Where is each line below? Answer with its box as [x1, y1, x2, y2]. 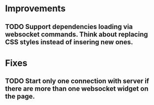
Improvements [5, 3, 66, 14]
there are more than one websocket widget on [5, 84, 149, 93]
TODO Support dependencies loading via [5, 23, 133, 31]
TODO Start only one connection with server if [5, 77, 150, 85]
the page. [5, 92, 35, 101]
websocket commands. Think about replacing [5, 30, 148, 38]
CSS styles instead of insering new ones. [5, 38, 133, 46]
